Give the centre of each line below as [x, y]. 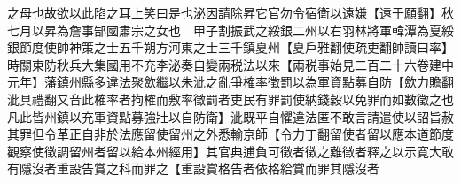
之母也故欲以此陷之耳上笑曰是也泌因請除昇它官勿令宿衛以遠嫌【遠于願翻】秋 [230, 12]
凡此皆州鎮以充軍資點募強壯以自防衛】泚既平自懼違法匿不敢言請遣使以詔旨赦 [230, 116]
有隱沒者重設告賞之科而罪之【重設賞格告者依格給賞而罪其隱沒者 [193, 168]
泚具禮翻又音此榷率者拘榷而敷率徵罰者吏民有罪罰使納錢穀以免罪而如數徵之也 [230, 99]
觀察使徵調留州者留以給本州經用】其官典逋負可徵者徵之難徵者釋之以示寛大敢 [230, 151]
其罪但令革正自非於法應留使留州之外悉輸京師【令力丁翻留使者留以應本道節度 [230, 134]
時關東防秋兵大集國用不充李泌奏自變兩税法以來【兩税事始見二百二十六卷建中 [230, 64]
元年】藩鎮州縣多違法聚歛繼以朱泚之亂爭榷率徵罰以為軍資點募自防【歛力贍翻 [230, 82]
